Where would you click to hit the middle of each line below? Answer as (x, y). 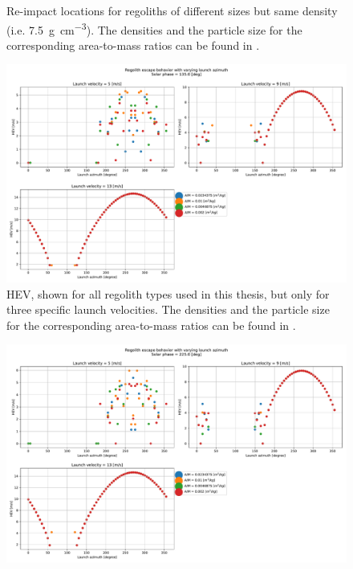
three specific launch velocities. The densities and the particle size (168, 309)
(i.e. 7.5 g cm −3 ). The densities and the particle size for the (154, 28)
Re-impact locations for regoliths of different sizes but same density (172, 10)
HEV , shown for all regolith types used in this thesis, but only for (168, 293)
